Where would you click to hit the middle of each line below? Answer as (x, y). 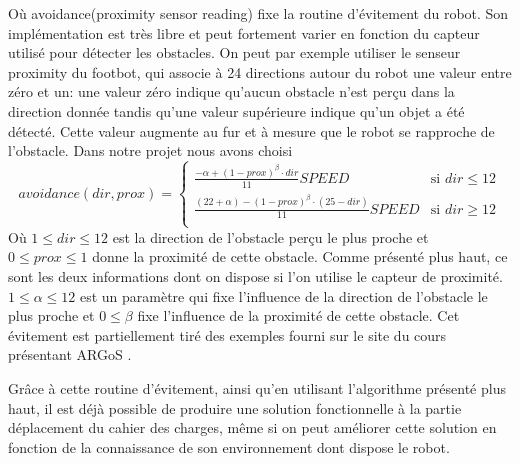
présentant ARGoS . (70, 354)
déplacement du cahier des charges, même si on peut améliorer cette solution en (252, 427)
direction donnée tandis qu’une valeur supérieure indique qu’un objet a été (236, 110)
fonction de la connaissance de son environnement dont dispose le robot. (229, 446)
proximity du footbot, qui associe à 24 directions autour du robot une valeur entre (260, 71)
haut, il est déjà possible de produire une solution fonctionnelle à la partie (235, 407)
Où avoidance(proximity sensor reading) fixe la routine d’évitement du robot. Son (258, 13)
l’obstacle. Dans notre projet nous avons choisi (150, 150)
